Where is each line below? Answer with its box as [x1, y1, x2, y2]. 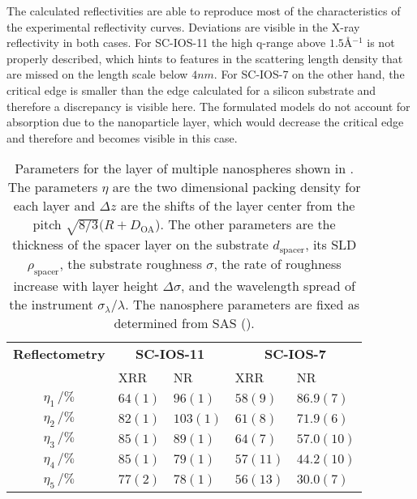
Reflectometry [13, 344, 105, 364]
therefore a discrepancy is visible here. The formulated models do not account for [6, 97, 411, 114]
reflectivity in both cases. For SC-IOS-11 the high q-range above [6, 34, 326, 51]
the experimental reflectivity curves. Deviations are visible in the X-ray [6, 18, 360, 35]
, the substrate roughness [59, 254, 202, 273]
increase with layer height [13, 276, 159, 296]
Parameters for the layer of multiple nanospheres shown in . [15, 159, 354, 178]
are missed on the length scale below [6, 66, 188, 83]
